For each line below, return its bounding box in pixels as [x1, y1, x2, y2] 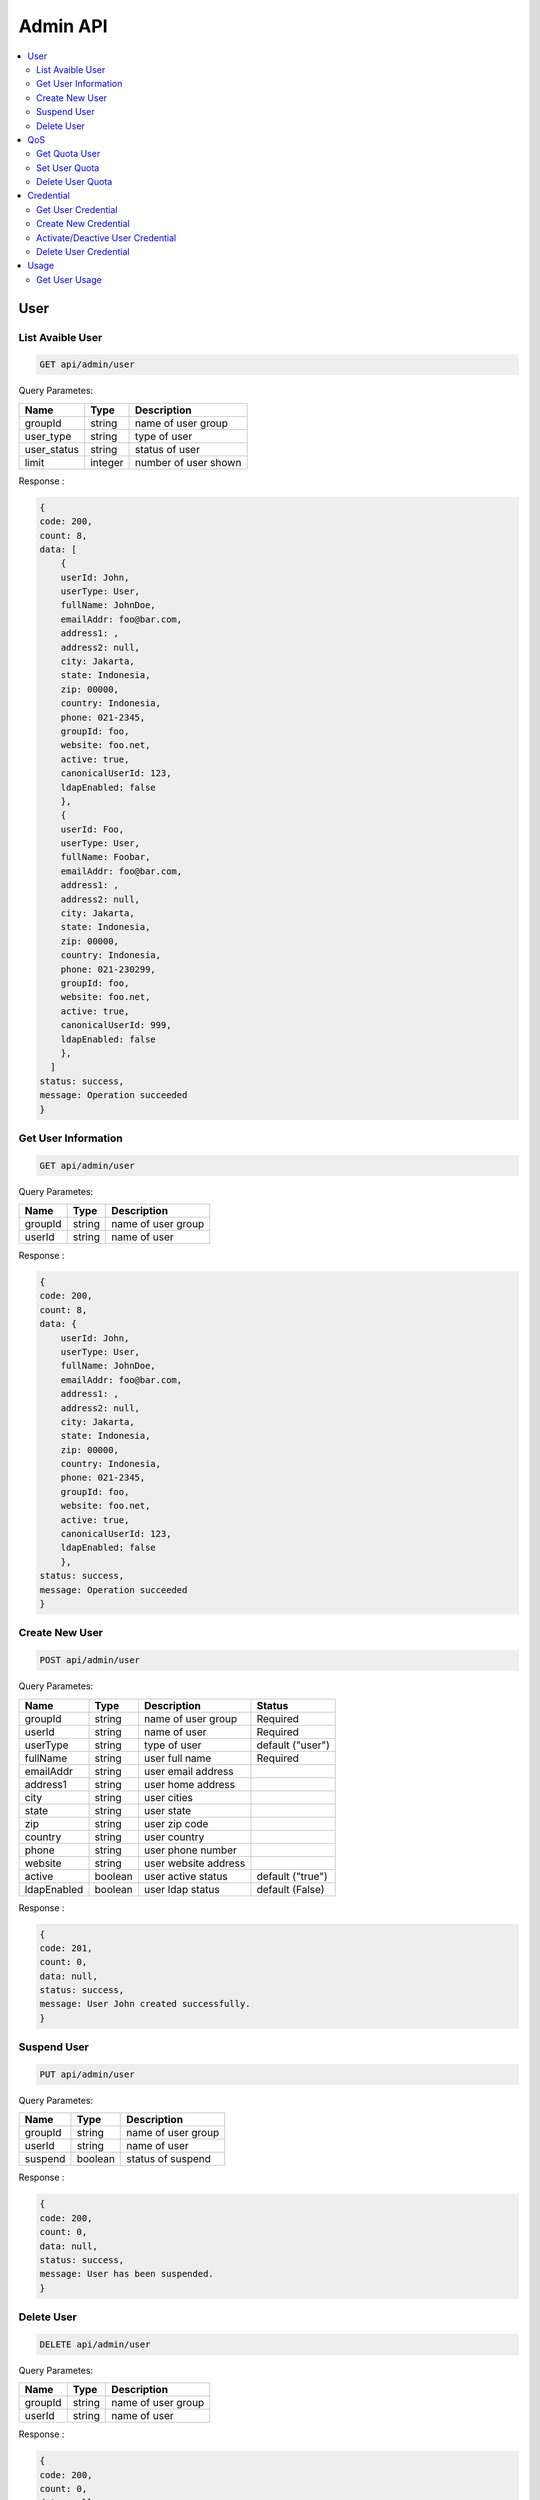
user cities [143, 1790, 194, 1804]
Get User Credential [36, 203, 118, 215]
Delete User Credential [36, 246, 130, 258]
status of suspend [126, 2152, 212, 2166]
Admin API [18, 15, 109, 37]
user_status [24, 442, 80, 456]
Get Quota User [36, 148, 101, 160]
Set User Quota [36, 161, 100, 174]
